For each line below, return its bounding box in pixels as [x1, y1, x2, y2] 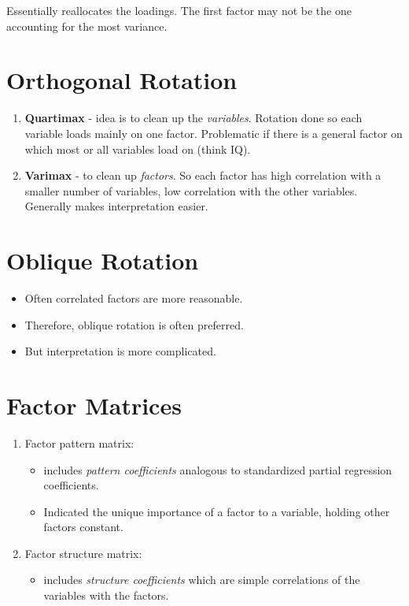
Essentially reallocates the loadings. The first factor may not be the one [6, 2, 352, 18]
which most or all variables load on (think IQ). [24, 140, 251, 157]
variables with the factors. [43, 587, 169, 604]
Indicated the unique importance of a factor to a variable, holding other [43, 503, 390, 519]
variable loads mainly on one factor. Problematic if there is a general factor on [24, 125, 403, 141]
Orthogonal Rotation [6, 64, 238, 96]
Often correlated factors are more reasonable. [24, 290, 243, 306]
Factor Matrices [6, 389, 182, 421]
